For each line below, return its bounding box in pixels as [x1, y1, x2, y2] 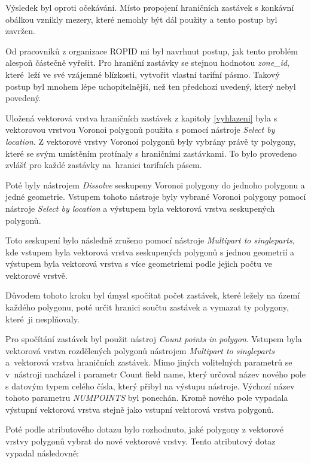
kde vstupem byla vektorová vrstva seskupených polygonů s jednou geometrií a [5, 245, 295, 258]
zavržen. [5, 25, 35, 37]
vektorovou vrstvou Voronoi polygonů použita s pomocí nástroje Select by [5, 123, 275, 136]
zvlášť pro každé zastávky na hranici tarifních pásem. [5, 159, 202, 171]
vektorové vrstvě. [5, 269, 68, 281]
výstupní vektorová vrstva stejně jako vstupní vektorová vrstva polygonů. [5, 403, 274, 415]
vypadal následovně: [5, 446, 79, 459]
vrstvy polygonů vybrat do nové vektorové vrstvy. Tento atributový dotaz [5, 435, 276, 447]
